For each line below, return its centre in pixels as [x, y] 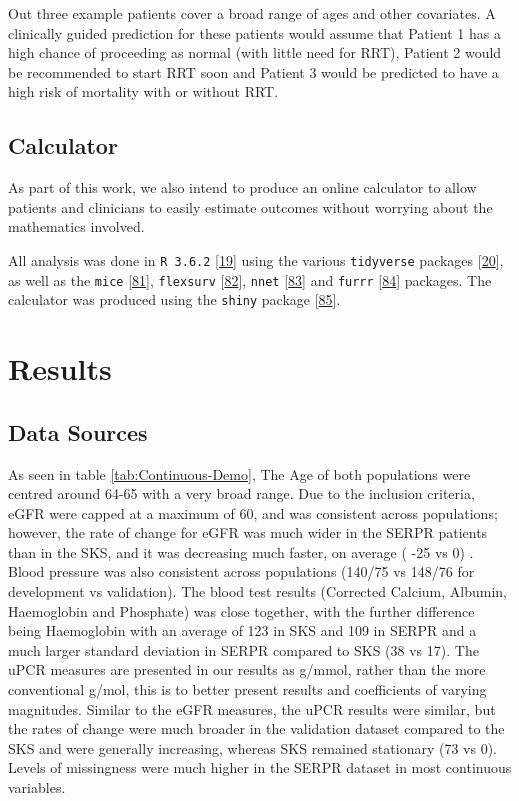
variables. [37, 787]
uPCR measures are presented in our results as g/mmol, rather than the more [247, 669]
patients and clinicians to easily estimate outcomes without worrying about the [250, 206]
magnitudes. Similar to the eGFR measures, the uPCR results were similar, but [252, 708]
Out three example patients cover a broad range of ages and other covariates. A [252, 13]
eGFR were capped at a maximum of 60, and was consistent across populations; [253, 512]
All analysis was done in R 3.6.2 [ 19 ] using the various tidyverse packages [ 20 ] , [256, 259]
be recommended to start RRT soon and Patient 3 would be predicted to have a [253, 71]
